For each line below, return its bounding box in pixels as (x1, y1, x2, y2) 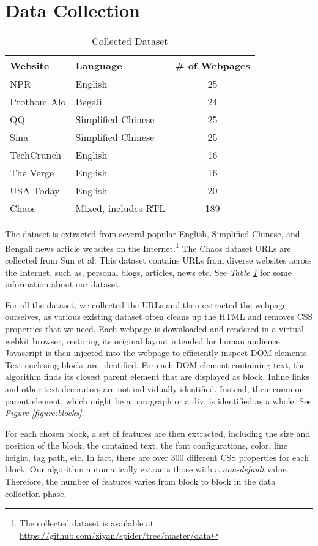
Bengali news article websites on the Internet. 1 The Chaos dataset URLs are (5, 240, 291, 254)
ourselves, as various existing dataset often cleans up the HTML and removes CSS (5, 310, 313, 323)
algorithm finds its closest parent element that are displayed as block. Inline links (5, 370, 309, 383)
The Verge (10, 165, 54, 180)
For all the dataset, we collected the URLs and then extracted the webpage (5, 298, 287, 311)
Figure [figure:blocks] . (5, 406, 84, 419)
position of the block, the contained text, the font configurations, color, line (5, 439, 287, 452)
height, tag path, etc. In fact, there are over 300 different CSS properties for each (5, 450, 309, 463)
